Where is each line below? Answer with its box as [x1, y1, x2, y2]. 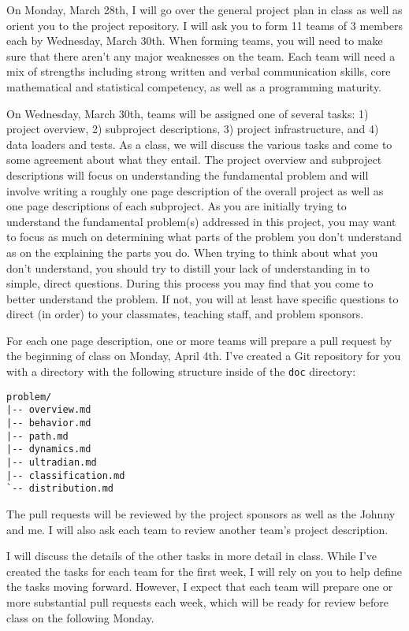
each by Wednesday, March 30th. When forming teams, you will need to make [6, 32, 383, 49]
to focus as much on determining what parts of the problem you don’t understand [6, 228, 402, 245]
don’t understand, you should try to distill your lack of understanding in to [6, 259, 370, 276]
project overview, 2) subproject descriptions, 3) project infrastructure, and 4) [6, 121, 379, 137]
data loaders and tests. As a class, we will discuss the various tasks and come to [6, 135, 392, 152]
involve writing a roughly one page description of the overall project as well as [6, 182, 384, 199]
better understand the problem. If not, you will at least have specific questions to [6, 290, 399, 306]
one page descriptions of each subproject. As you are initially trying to [6, 198, 347, 214]
